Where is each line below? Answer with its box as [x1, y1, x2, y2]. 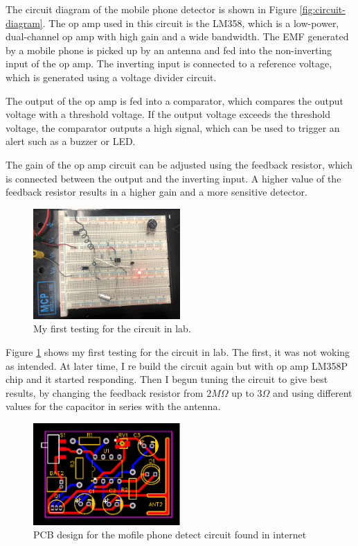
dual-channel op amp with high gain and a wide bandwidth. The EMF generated [6, 29, 349, 44]
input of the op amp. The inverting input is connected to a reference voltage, [6, 56, 332, 71]
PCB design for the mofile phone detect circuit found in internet [33, 527, 307, 542]
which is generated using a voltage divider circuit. [6, 69, 217, 84]
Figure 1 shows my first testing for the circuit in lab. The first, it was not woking [6, 344, 350, 359]
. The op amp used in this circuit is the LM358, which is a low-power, [42, 15, 339, 30]
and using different [273, 385, 352, 400]
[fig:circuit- [299, 2, 346, 16]
